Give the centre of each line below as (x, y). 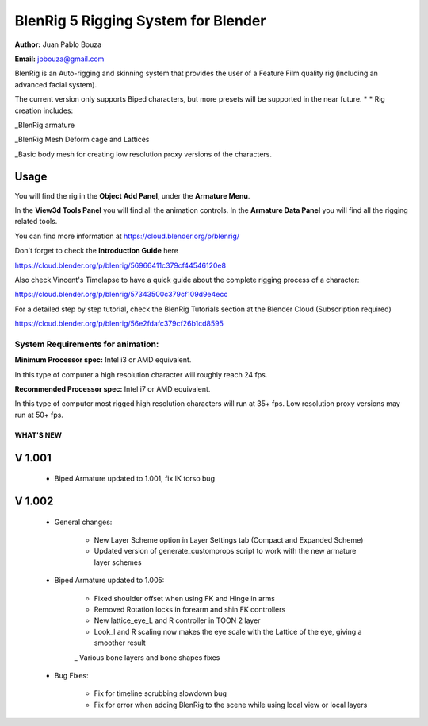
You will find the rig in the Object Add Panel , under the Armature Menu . (132, 195)
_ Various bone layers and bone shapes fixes (147, 657)
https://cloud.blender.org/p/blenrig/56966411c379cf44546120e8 (120, 265)
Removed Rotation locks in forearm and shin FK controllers (190, 609)
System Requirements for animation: (87, 344)
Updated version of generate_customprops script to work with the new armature (225, 551)
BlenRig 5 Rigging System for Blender (140, 21)
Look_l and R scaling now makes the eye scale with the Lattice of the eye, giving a (228, 631)
